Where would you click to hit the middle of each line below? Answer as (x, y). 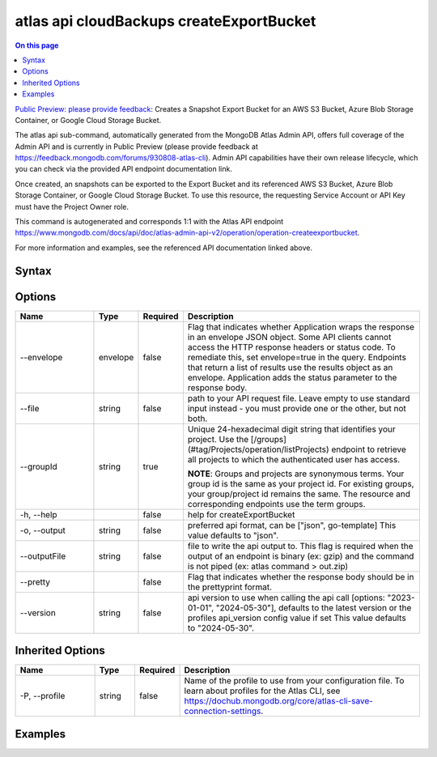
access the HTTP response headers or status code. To (291, 347)
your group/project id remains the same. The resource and (299, 494)
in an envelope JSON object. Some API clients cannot (289, 337)
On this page (37, 45)
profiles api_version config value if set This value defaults (297, 618)
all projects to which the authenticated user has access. (294, 459)
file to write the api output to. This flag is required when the (300, 546)
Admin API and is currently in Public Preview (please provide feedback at (137, 147)
